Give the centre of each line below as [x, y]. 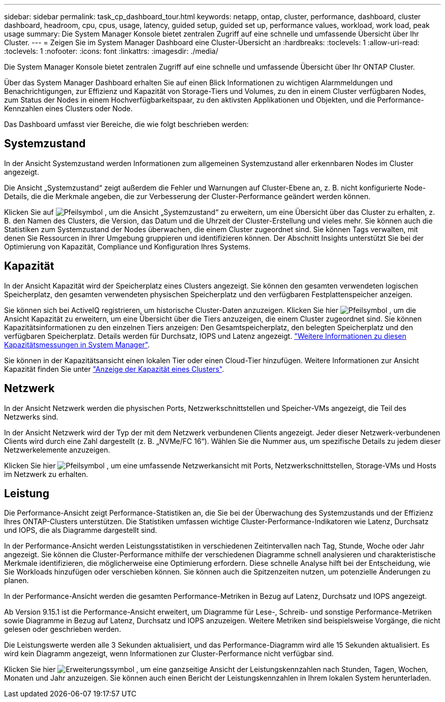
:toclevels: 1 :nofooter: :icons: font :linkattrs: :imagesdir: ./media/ [111, 51]
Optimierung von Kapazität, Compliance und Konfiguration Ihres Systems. [127, 246]
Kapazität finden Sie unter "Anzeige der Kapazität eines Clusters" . [114, 369]
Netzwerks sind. [31, 417]
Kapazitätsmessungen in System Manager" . [77, 344]
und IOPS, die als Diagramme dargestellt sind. [81, 530]
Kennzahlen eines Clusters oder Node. [69, 108]
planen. [17, 581]
